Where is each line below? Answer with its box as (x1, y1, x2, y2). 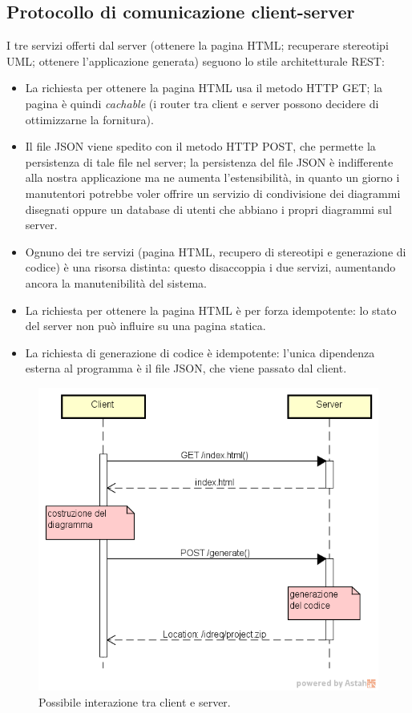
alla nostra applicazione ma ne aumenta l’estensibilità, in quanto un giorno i (25, 169, 400, 186)
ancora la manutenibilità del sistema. (25, 274, 207, 291)
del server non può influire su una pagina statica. (25, 317, 266, 334)
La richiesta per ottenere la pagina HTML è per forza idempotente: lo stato (25, 301, 397, 318)
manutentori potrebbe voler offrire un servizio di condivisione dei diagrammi (25, 184, 401, 201)
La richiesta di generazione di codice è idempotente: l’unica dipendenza (25, 344, 375, 361)
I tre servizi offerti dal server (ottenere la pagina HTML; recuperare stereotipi (6, 37, 389, 54)
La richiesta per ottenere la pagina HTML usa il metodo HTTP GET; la (25, 79, 383, 96)
